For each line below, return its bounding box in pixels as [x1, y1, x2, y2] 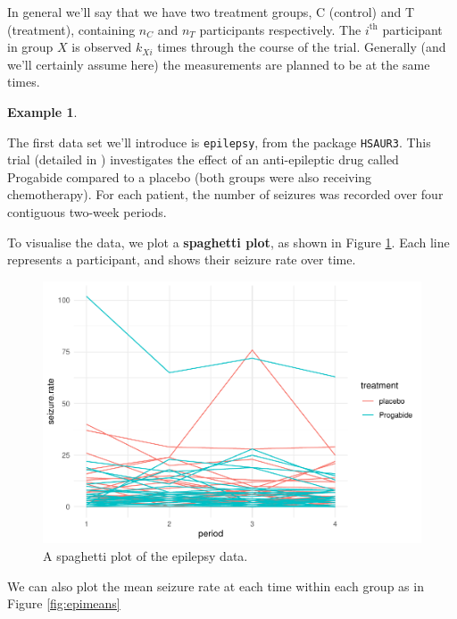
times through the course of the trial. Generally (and [157, 38, 446, 56]
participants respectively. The [199, 20, 361, 38]
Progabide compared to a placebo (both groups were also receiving [7, 167, 372, 186]
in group [7, 38, 54, 56]
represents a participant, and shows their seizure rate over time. [7, 250, 356, 269]
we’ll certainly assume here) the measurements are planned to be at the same [7, 54, 430, 73]
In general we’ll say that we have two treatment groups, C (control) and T [7, 3, 415, 21]
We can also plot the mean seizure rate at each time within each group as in [7, 576, 424, 595]
